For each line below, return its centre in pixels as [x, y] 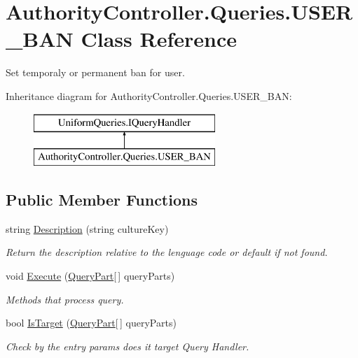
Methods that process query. [65, 299]
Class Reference [159, 39]
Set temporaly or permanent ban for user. [95, 72]
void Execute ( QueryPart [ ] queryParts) [90, 276]
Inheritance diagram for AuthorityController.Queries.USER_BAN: [149, 95]
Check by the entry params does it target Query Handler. [128, 346]
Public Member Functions [102, 200]
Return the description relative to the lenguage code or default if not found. [167, 252]
